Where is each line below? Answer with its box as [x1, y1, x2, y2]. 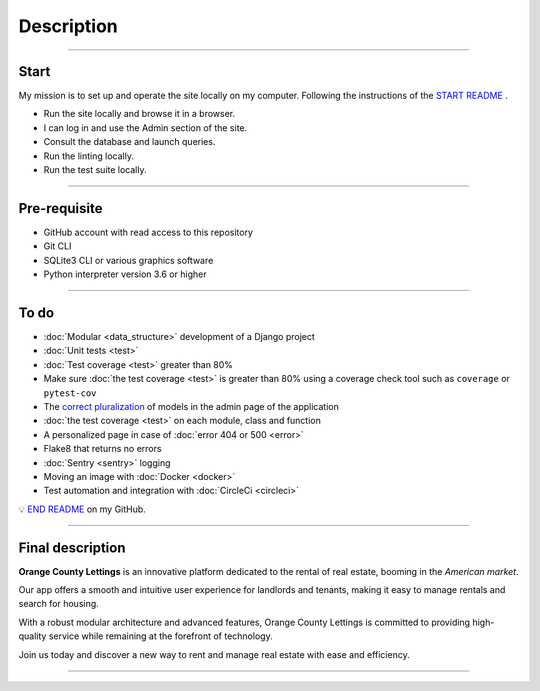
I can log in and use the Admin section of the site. [43, 121, 248, 134]
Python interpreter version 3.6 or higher [43, 268, 207, 280]
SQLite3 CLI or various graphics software [43, 254, 214, 266]
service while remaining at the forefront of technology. [48, 630, 274, 642]
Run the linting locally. [43, 150, 135, 162]
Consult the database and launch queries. [43, 136, 216, 148]
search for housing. [18, 598, 99, 610]
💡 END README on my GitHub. [18, 503, 147, 515]
